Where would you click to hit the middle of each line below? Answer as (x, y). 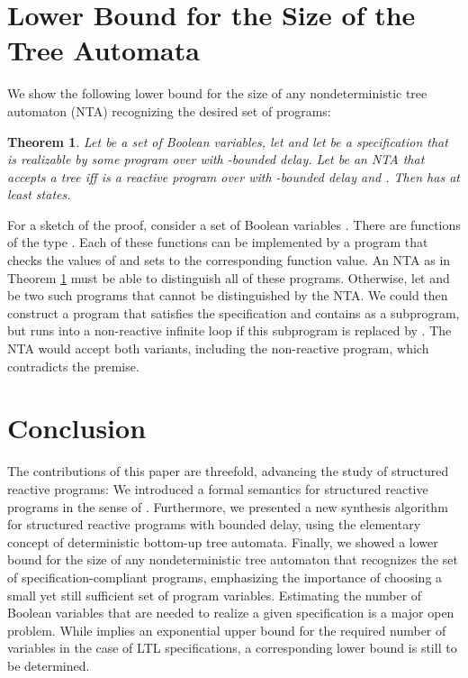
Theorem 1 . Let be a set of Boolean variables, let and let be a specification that (228, 141)
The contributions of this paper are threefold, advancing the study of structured (228, 471)
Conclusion (77, 428)
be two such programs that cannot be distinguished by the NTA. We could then (228, 295)
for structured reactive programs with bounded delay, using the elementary (214, 524)
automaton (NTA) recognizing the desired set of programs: (169, 110)
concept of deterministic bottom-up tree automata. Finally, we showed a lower (223, 541)
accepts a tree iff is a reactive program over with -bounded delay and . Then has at (234, 176)
